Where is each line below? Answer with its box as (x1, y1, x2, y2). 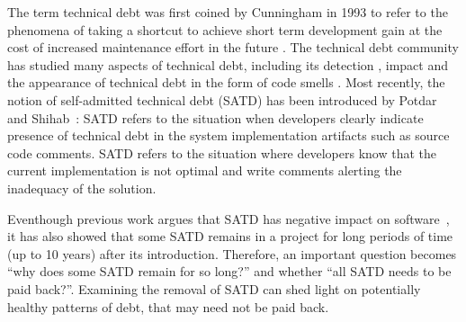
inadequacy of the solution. (7, 178, 157, 197)
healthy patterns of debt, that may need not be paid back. (7, 297, 329, 316)
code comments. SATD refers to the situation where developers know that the (7, 143, 437, 162)
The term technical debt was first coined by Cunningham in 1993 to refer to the (7, 3, 448, 21)
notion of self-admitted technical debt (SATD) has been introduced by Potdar (7, 90, 437, 109)
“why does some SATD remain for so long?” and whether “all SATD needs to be (7, 262, 452, 281)
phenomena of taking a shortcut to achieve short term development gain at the (7, 20, 443, 39)
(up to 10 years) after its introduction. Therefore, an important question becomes (7, 244, 457, 263)
